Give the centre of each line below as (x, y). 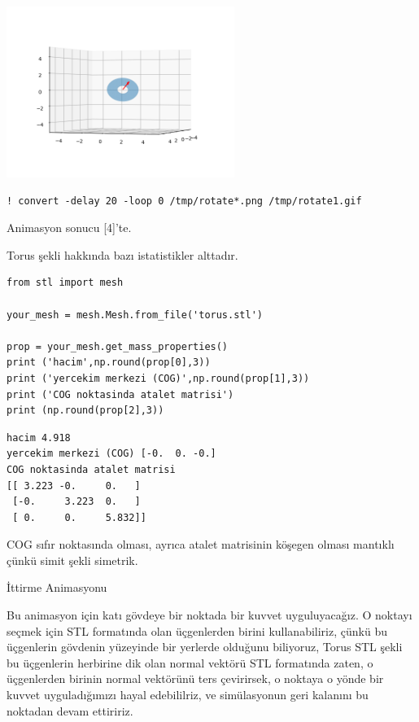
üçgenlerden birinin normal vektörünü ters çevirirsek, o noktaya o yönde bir (195, 678)
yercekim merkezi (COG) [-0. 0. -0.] (111, 454)
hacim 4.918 (39, 438)
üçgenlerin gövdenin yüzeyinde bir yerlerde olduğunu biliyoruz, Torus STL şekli (205, 647)
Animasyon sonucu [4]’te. (69, 228)
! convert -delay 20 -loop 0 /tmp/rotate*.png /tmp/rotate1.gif (184, 201)
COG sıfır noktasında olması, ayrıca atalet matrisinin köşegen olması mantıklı (201, 544)
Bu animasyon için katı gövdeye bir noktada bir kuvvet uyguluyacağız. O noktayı (209, 615)
